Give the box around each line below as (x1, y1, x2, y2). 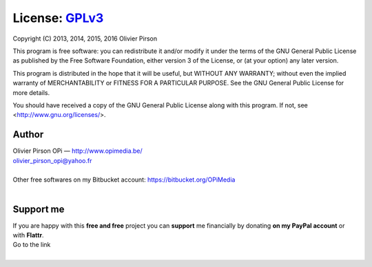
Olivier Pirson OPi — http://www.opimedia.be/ (12, 147, 143, 155)
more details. (12, 88, 50, 96)
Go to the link (12, 241, 51, 249)
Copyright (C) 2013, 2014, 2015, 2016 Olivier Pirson (12, 34, 158, 43)
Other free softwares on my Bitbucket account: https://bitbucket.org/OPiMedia (12, 175, 236, 184)
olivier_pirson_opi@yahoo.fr (12, 156, 92, 164)
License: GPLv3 (12, 10, 104, 25)
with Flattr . (12, 231, 44, 239)
